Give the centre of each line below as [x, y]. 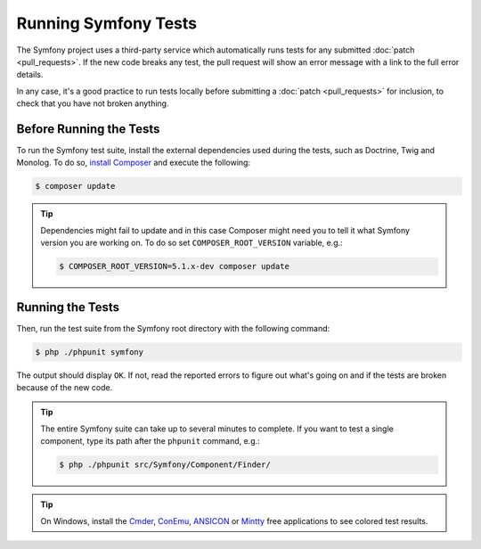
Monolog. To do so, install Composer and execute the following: [134, 163]
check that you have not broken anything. [93, 103]
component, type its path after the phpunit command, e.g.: [150, 441]
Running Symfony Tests [107, 23]
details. [30, 75]
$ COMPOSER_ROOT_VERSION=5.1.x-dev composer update [174, 266]
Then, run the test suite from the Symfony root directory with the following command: [173, 328]
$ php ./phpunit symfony [90, 352]
